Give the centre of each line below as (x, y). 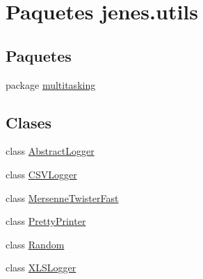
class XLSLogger (41, 268)
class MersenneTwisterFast (62, 197)
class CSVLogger (41, 174)
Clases (29, 122)
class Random (35, 244)
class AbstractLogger (50, 151)
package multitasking (51, 84)
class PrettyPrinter (46, 221)
